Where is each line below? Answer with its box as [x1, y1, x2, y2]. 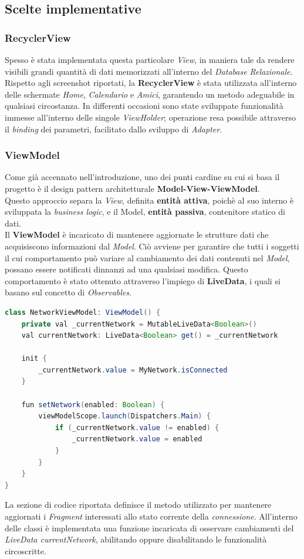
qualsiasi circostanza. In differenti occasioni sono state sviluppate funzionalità [5, 99, 283, 112]
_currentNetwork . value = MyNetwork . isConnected [38, 365, 228, 374]
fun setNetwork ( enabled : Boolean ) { [21, 400, 165, 409]
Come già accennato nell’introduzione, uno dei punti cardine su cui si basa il [5, 171, 280, 183]
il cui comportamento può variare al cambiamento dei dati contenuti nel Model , [5, 251, 290, 264]
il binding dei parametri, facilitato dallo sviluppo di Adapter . [5, 122, 222, 135]
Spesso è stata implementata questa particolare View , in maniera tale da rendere [5, 54, 295, 65]
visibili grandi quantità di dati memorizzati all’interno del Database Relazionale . [5, 65, 293, 77]
